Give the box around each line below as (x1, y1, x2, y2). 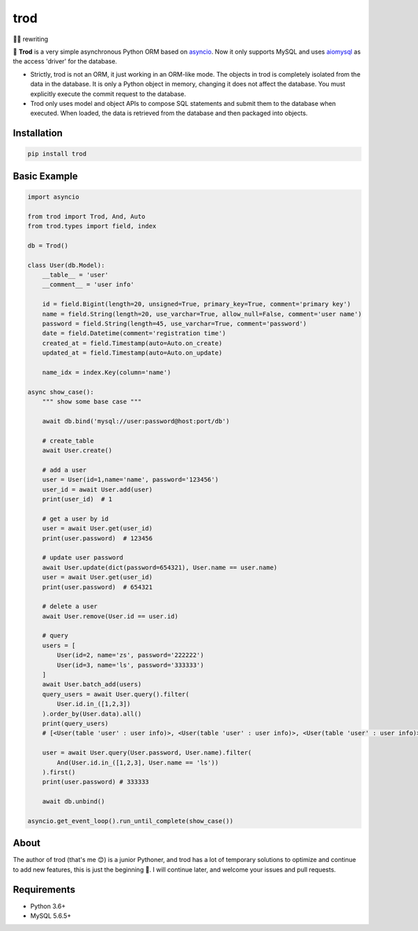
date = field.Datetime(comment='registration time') (42, 330, 226, 337)
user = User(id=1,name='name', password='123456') (42, 476, 219, 484)
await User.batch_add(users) (42, 680, 142, 688)
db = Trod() (27, 241, 69, 249)
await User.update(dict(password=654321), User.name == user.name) (42, 563, 278, 571)
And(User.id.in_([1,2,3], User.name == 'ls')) (56, 758, 219, 767)
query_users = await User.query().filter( (42, 690, 189, 698)
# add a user (42, 465, 87, 474)
